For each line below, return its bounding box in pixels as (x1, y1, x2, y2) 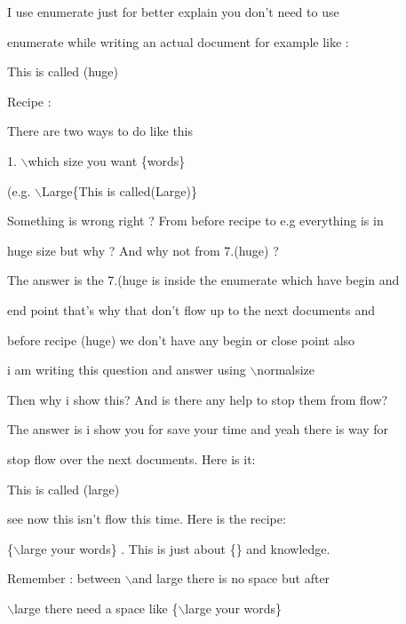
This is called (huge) (7, 62, 118, 81)
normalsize (257, 360, 315, 379)
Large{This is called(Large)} (42, 181, 197, 200)
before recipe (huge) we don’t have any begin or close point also (7, 330, 355, 349)
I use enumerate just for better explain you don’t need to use (7, 3, 339, 20)
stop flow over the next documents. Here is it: (7, 449, 256, 468)
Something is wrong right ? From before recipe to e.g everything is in (7, 211, 384, 230)
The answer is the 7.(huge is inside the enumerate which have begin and (7, 271, 400, 289)
